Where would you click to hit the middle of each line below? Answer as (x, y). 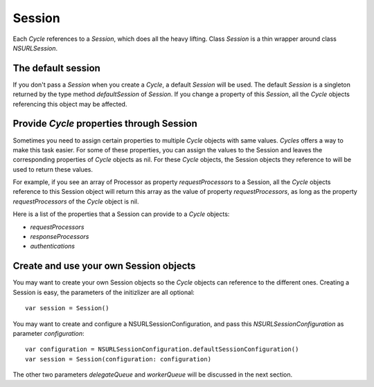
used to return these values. (53, 169)
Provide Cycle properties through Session (105, 124)
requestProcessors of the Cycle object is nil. (76, 201)
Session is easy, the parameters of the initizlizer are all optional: (104, 292)
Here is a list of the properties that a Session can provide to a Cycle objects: (121, 214)
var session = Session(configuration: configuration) (118, 359)
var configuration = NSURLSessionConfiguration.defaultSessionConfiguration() (162, 349)
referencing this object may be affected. (70, 104)
